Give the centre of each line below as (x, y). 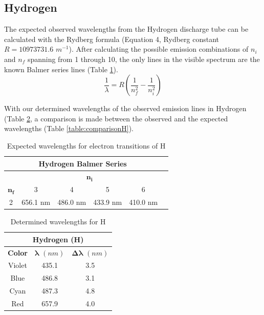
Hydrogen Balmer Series (83, 163)
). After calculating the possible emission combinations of (159, 49)
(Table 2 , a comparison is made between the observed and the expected (116, 118)
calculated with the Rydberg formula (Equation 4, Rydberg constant (112, 39)
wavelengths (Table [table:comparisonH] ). (69, 128)
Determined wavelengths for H (58, 222)
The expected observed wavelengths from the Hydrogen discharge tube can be (126, 29)
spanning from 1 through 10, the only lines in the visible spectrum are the (144, 59)
